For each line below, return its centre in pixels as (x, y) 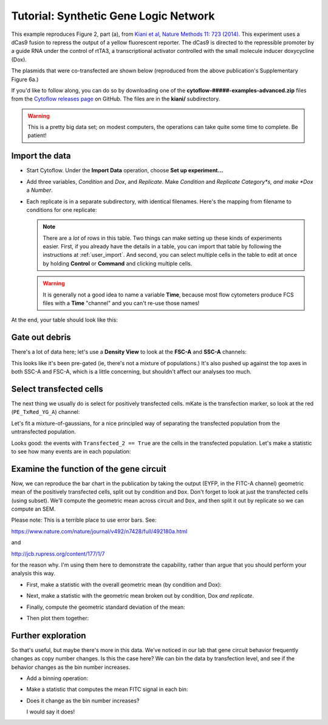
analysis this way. (33, 573)
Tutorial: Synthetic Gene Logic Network (113, 16)
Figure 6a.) (25, 79)
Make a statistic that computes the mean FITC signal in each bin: (107, 689)
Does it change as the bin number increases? (83, 701)
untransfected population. (43, 432)
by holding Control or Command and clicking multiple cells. (118, 263)
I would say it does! (51, 712)
